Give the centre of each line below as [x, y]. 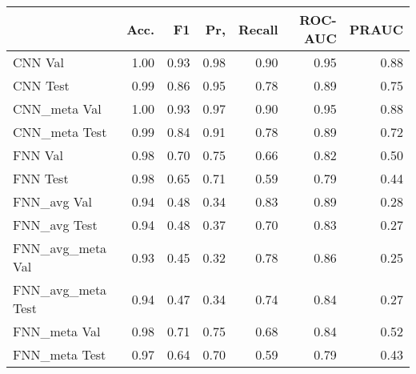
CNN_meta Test [60, 132]
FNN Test [41, 178]
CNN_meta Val [57, 109]
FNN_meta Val [57, 331]
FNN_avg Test [55, 225]
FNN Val [38, 155]
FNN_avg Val [52, 201]
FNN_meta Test [60, 354]
